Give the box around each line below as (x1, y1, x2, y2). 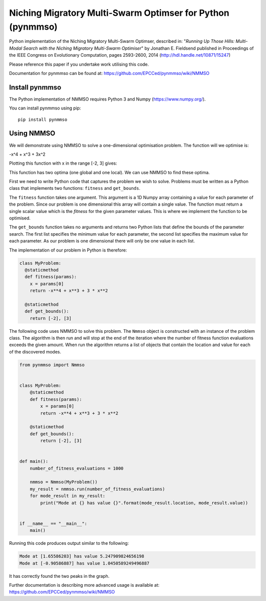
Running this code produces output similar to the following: (9, 540, 129, 546)
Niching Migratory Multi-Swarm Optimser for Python (9, 7, 230, 18)
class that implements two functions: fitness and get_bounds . (9, 185, 140, 191)
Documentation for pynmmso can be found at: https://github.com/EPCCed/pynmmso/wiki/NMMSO (9, 70, 209, 76)
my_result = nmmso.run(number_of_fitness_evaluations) (30, 486, 165, 492)
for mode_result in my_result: (30, 493, 105, 499)
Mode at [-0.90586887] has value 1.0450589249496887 (19, 560, 150, 566)
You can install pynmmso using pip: (9, 105, 81, 111)
